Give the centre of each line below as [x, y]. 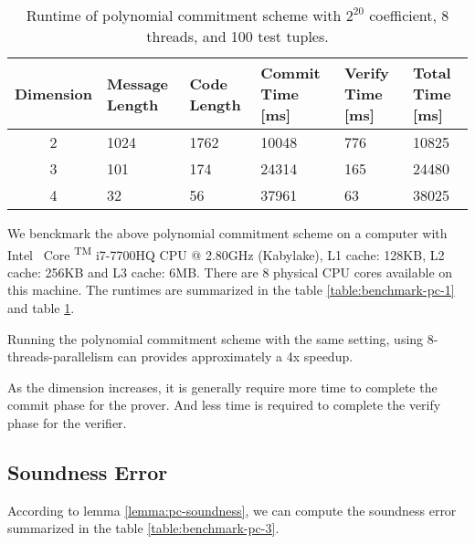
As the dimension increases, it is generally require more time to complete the [222, 387]
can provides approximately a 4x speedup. [235, 356]
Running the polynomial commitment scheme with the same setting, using [216, 338]
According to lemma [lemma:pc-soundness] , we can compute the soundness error [232, 510]
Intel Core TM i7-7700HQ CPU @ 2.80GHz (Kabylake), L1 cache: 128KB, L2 [226, 253]
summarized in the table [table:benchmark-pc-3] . [143, 528]
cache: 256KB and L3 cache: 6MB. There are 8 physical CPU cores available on [230, 272]
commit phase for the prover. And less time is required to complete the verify [224, 405]
